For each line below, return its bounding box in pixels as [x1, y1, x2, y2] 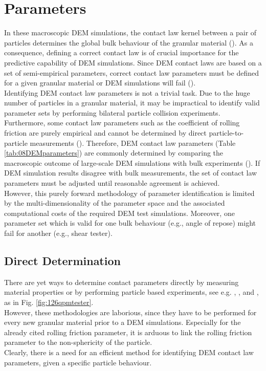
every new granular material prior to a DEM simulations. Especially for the [4, 317, 241, 328]
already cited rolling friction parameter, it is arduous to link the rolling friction [4, 326, 252, 337]
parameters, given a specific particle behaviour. [4, 357, 152, 367]
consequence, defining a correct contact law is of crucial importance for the [4, 47, 239, 58]
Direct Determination [4, 252, 121, 268]
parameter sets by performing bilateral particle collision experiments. [4, 107, 220, 118]
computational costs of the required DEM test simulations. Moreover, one [4, 207, 235, 218]
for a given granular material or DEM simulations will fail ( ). [4, 77, 196, 88]
